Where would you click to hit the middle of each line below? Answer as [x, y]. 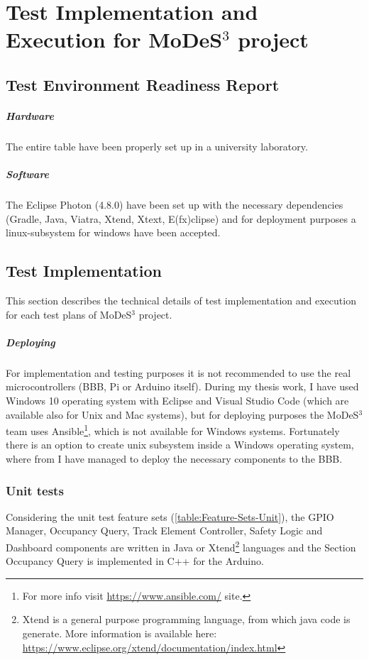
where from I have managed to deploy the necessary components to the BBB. [174, 459]
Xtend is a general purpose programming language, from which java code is [186, 619]
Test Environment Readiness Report [143, 84]
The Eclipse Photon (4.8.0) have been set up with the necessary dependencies [175, 205]
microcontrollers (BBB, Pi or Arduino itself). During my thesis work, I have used [182, 386]
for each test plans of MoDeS [69, 314]
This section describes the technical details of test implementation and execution [181, 301]
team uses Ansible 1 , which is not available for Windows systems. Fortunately [173, 430]
